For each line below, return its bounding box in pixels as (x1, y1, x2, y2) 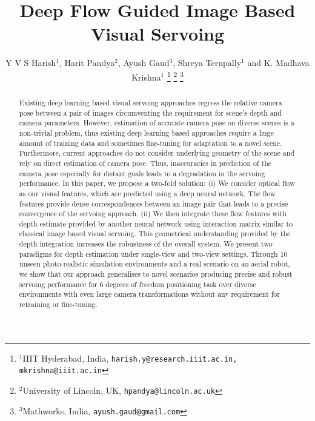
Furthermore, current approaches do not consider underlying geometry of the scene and (19, 148, 294, 158)
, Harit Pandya (59, 56, 115, 69)
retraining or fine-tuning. (19, 299, 98, 310)
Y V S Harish (5, 56, 56, 69)
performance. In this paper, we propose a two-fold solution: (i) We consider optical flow (19, 178, 295, 188)
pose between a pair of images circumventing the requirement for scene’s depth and (19, 107, 282, 118)
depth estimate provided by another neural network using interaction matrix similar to (19, 218, 293, 228)
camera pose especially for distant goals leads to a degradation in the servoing (19, 168, 265, 178)
